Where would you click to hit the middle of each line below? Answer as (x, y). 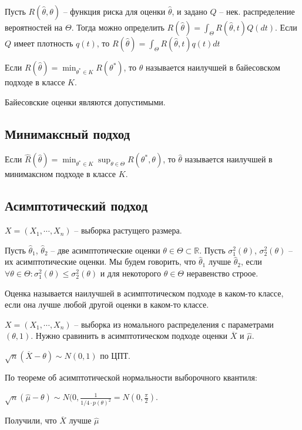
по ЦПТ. (115, 355)
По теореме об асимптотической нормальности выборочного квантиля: (131, 377)
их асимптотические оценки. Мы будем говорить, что (100, 261)
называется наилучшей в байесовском (213, 67)
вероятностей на (34, 27)
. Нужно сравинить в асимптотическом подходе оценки (129, 336)
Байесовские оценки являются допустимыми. (85, 101)
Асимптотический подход (76, 206)
